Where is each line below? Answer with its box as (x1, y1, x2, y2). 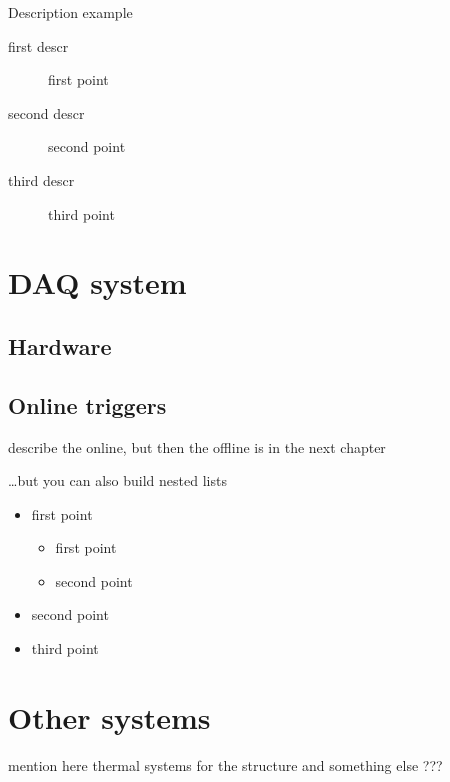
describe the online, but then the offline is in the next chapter (8, 436, 386, 457)
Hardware (8, 330, 112, 361)
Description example (8, 2, 133, 22)
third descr (8, 169, 75, 190)
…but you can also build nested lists (8, 470, 227, 491)
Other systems (8, 696, 211, 737)
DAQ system (8, 262, 187, 303)
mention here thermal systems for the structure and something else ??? (8, 754, 443, 775)
